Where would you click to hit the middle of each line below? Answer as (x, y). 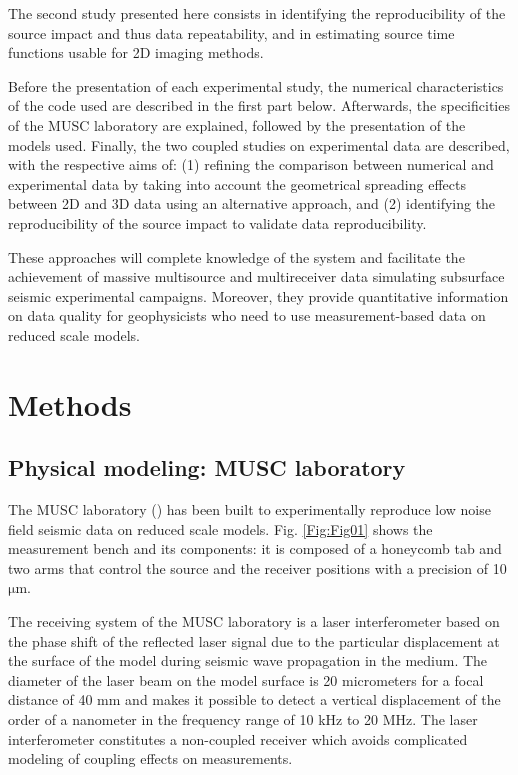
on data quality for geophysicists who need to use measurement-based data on (247, 315)
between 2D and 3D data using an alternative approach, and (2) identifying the (252, 203)
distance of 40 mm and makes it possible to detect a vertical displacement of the (254, 699)
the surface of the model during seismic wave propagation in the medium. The (248, 660)
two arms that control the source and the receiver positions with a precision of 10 (257, 567)
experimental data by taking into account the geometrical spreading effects (237, 183)
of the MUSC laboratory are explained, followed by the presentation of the (237, 124)
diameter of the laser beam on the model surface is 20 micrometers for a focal (246, 679)
